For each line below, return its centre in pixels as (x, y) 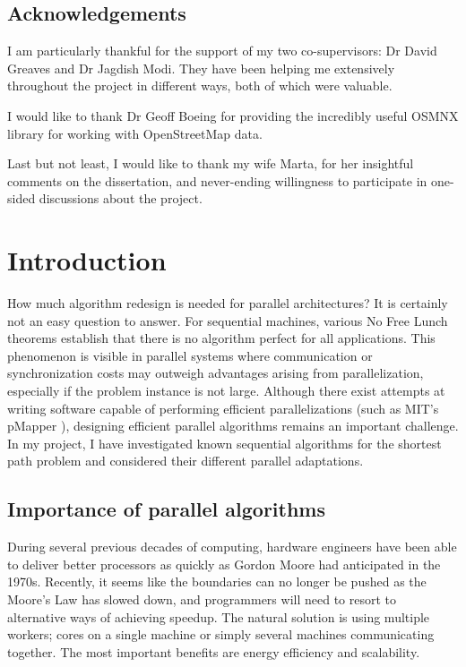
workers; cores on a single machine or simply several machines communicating (221, 634)
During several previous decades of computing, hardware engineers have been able (232, 547)
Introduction (87, 260)
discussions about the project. (121, 198)
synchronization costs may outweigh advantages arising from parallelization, (216, 373)
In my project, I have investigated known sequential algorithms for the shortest (224, 443)
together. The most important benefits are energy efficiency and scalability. (214, 651)
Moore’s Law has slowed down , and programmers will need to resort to (202, 599)
